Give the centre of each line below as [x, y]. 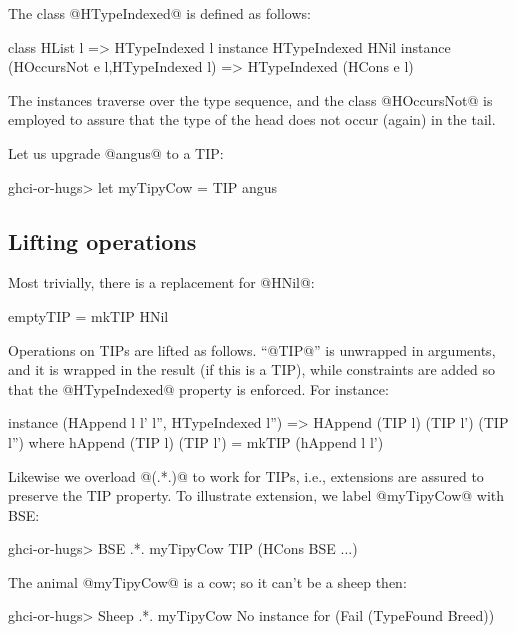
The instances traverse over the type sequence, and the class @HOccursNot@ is [250, 99]
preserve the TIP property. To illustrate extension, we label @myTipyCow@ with [256, 495]
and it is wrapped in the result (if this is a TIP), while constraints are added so [252, 369]
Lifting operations [102, 240]
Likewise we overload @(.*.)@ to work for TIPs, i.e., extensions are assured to [246, 475]
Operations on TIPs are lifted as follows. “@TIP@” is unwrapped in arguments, [252, 349]
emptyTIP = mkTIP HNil [88, 315]
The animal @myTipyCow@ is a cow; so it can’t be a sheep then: [207, 581]
